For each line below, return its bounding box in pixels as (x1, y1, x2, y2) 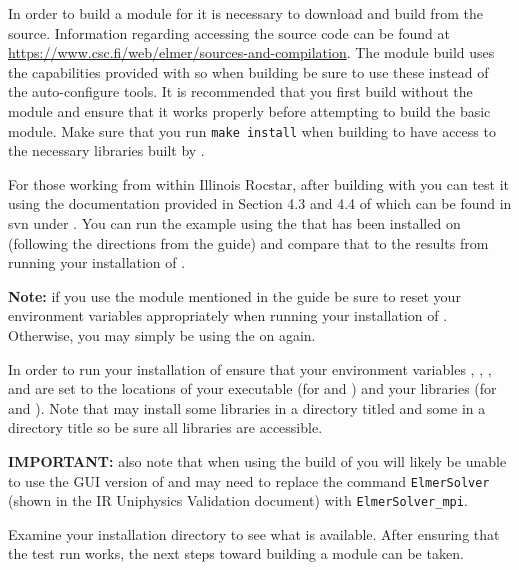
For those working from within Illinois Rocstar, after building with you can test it (8, 173, 510, 194)
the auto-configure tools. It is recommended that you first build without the (8, 81, 473, 102)
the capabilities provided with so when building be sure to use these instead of (8, 61, 489, 82)
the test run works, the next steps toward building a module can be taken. (8, 543, 464, 564)
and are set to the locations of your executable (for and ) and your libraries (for (8, 378, 497, 399)
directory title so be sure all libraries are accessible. (8, 417, 323, 438)
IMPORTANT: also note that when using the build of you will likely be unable (8, 450, 507, 471)
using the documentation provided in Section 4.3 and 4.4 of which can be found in (8, 193, 512, 214)
